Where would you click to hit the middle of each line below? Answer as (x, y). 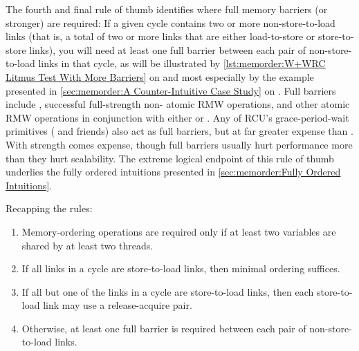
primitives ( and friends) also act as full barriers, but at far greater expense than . (179, 131)
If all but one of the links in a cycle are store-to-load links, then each (168, 291)
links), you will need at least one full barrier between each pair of (168, 49)
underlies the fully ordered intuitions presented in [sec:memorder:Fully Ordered (173, 172)
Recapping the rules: (49, 208)
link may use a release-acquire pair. (118, 305)
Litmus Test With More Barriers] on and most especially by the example (160, 76)
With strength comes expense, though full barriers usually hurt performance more (179, 144)
